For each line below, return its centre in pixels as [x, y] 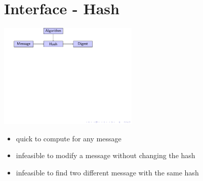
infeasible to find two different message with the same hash [107, 172]
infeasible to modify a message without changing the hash [106, 155]
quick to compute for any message [69, 138]
